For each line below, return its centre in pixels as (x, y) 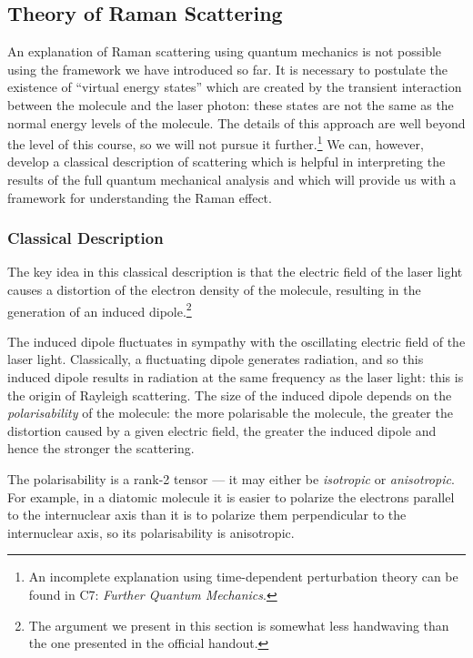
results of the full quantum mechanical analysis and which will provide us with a (232, 180)
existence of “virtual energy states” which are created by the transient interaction (235, 87)
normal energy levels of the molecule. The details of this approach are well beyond (236, 122)
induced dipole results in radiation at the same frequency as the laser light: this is (236, 377)
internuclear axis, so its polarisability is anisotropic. (151, 532)
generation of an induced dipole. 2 (100, 309)
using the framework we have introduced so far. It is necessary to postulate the (228, 69)
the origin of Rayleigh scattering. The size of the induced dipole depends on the (230, 395)
